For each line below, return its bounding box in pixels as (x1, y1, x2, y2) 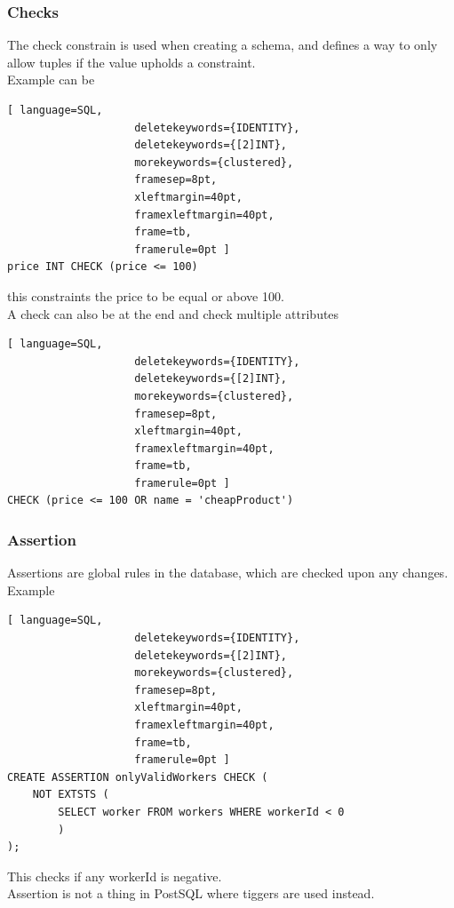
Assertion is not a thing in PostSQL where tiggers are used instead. (7, 884, 375, 903)
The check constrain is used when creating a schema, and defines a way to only (7, 36, 438, 54)
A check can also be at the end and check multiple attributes (7, 304, 339, 323)
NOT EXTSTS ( (32, 788, 109, 801)
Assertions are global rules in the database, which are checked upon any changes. (7, 563, 449, 582)
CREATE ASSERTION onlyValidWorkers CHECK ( (7, 770, 268, 784)
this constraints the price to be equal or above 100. (7, 286, 284, 305)
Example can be (7, 70, 95, 89)
